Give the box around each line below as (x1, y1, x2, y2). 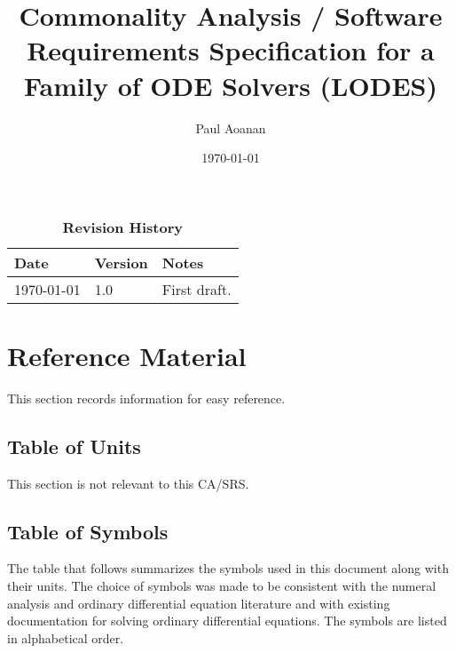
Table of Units (7, 432, 141, 459)
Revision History (62, 216, 183, 237)
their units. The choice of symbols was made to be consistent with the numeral (7, 577, 436, 594)
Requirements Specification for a (27, 32, 435, 68)
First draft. (161, 278, 232, 299)
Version (94, 251, 148, 273)
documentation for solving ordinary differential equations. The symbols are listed (7, 611, 447, 630)
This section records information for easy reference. (7, 388, 286, 407)
